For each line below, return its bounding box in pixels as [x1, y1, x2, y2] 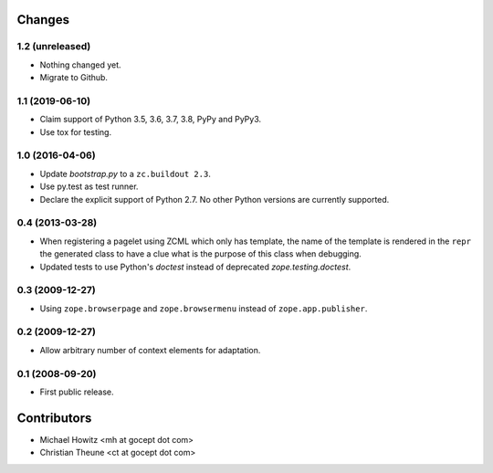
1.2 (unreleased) [16, 40, 91, 53]
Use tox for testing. [39, 126, 112, 137]
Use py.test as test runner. [39, 181, 139, 192]
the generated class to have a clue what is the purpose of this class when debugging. [39, 248, 362, 259]
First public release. [39, 386, 114, 397]
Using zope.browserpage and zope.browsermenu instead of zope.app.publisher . [39, 302, 368, 314]
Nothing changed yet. [39, 59, 122, 70]
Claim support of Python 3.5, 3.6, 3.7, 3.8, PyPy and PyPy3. [39, 114, 262, 125]
